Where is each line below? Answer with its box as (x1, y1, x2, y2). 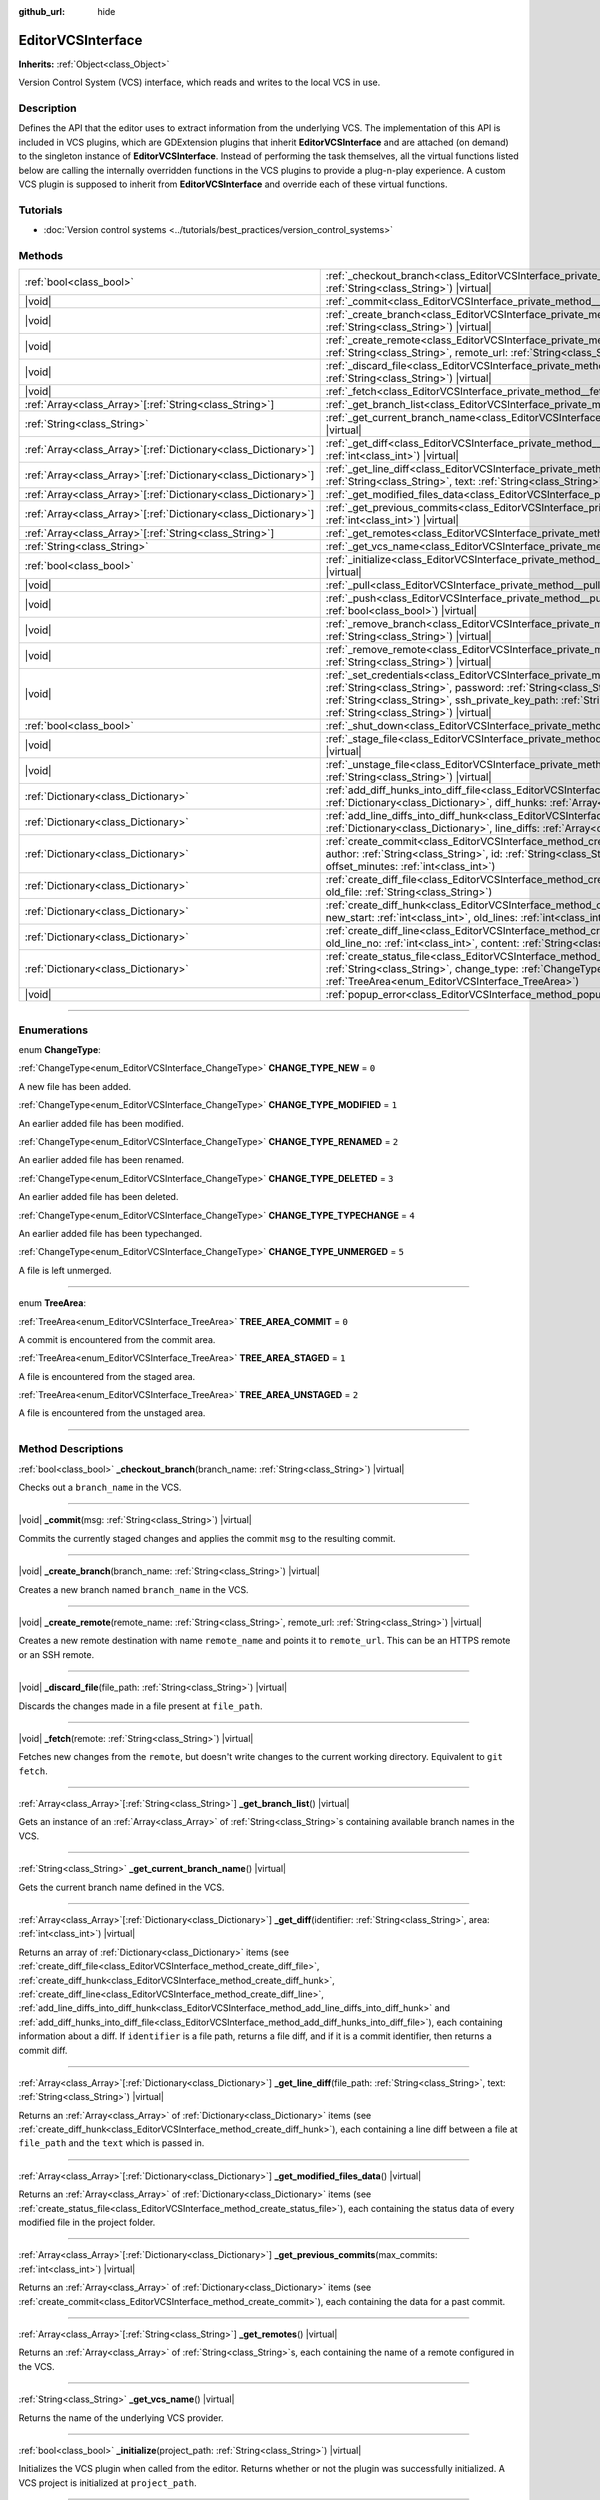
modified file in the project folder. (18, 2216, 156, 2229)
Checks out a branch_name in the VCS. (18, 1481, 182, 1493)
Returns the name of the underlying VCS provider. (18, 2411, 224, 2424)
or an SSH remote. (18, 1648, 95, 1660)
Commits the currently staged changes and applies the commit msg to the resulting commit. (18, 1532, 396, 1544)
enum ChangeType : (18, 1044, 102, 1056)
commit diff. (18, 2044, 68, 2056)
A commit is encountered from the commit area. (18, 1333, 216, 1345)
